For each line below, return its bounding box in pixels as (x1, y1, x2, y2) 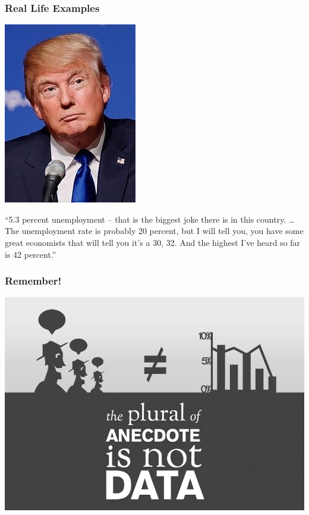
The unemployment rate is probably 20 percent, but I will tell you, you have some (5, 224, 304, 237)
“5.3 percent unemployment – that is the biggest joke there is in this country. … (5, 213, 295, 225)
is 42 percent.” (5, 248, 56, 260)
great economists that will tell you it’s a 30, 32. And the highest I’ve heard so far (5, 236, 301, 248)
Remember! (5, 273, 62, 288)
